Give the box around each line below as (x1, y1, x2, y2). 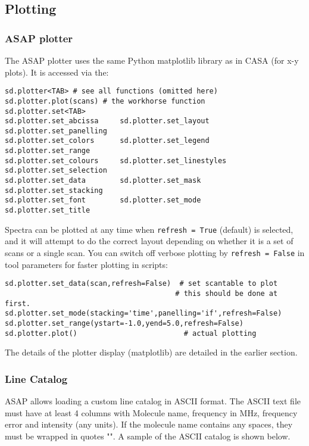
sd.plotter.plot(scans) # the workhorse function (5, 96, 205, 105)
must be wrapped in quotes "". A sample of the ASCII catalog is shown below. (5, 429, 291, 442)
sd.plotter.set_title (5, 206, 90, 215)
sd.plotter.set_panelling (5, 126, 107, 135)
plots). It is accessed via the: (5, 66, 109, 78)
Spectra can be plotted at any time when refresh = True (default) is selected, (5, 223, 294, 235)
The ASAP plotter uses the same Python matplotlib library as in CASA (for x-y (5, 54, 299, 66)
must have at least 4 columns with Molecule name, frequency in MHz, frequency (5, 406, 298, 419)
